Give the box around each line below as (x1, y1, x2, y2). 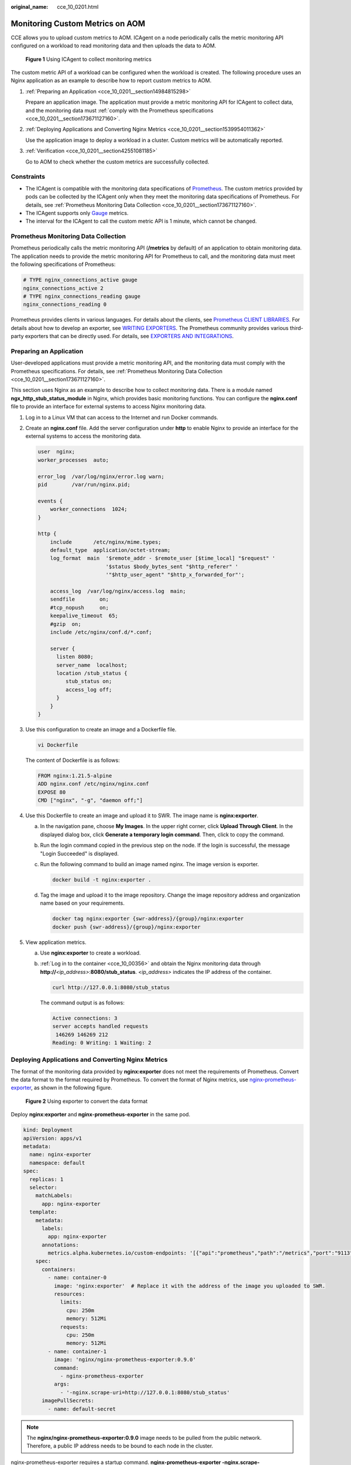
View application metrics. (25, 938, 87, 946)
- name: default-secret (47, 1405, 116, 1412)
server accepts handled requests (52, 1023, 149, 1030)
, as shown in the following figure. (30, 1084, 112, 1091)
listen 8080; (56, 653, 94, 660)
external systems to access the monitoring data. (25, 432, 142, 439)
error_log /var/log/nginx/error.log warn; (37, 473, 165, 480)
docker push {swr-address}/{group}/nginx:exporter (52, 924, 201, 930)
